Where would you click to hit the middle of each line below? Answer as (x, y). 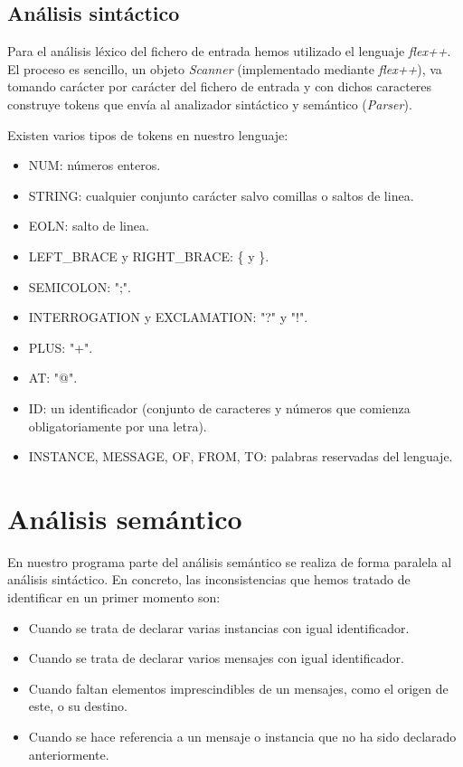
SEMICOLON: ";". (80, 286)
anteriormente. (69, 754)
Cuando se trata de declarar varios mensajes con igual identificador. (216, 658)
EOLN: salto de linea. (89, 226)
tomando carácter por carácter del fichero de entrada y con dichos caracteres (220, 86)
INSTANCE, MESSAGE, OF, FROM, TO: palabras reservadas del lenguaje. (241, 456)
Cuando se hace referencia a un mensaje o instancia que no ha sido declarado (242, 736)
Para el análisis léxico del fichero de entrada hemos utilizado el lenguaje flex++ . (229, 51)
